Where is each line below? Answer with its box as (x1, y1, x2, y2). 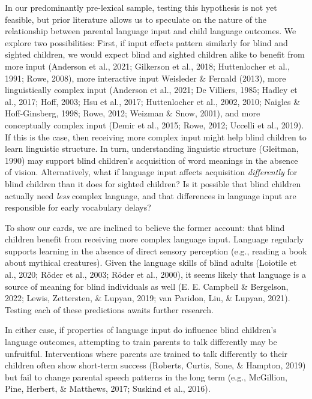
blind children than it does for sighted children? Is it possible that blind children (5, 177, 301, 190)
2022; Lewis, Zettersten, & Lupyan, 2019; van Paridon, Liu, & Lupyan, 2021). (5, 292, 290, 304)
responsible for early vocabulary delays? (5, 201, 151, 214)
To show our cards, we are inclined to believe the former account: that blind (5, 221, 285, 233)
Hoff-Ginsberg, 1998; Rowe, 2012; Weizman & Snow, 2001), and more (5, 107, 260, 119)
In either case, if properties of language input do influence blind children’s (5, 323, 277, 336)
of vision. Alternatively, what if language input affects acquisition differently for (5, 166, 298, 178)
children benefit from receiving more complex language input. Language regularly (5, 233, 304, 245)
